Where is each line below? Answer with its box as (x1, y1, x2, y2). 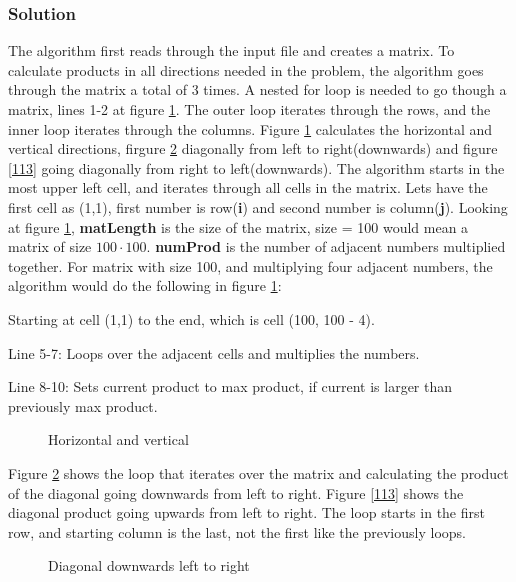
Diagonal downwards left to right (48, 555, 250, 576)
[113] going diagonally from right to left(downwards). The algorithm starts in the (8, 157, 505, 178)
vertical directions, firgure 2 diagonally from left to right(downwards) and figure (8, 138, 498, 159)
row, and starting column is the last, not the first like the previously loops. (8, 521, 466, 542)
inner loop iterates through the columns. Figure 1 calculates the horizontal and (8, 118, 493, 139)
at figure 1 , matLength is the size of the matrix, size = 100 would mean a (8, 216, 469, 237)
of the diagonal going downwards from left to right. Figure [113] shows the (8, 482, 464, 503)
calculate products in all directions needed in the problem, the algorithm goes (8, 59, 484, 80)
